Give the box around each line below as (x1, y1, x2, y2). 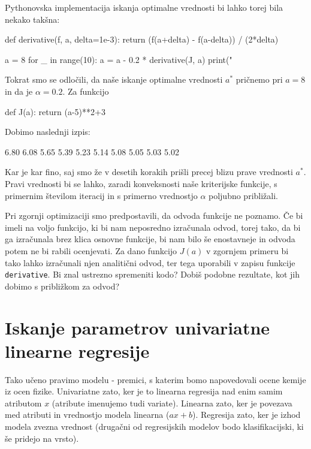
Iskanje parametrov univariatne (5, 315, 270, 339)
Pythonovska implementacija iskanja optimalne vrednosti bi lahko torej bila (5, 1, 283, 13)
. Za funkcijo (62, 85, 109, 97)
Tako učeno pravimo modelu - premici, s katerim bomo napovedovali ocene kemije (5, 373, 306, 385)
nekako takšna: (5, 13, 60, 25)
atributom (5, 396, 42, 409)
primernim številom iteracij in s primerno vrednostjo (5, 189, 198, 201)
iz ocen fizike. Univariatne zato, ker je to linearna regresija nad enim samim (5, 385, 283, 397)
